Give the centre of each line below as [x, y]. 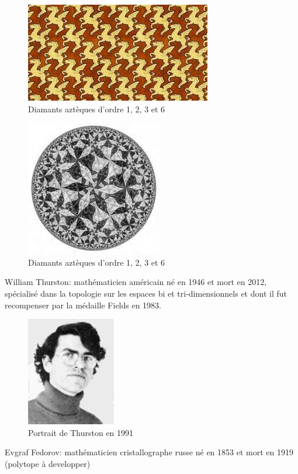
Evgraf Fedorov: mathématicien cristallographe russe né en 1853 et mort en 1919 [149, 452]
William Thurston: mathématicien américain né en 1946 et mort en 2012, [136, 282]
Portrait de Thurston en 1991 [81, 432]
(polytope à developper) [48, 463]
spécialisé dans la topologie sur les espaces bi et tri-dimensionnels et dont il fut [146, 293]
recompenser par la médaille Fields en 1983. [83, 305]
